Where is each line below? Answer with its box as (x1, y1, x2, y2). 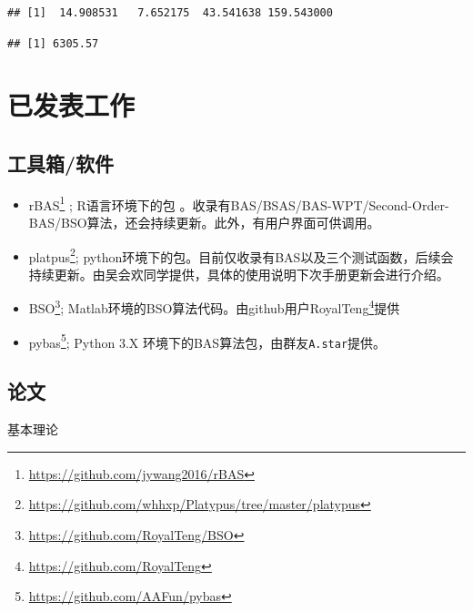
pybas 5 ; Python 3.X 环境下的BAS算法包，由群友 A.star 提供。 (28, 330, 387, 352)
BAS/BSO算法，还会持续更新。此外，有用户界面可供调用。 (28, 213, 380, 232)
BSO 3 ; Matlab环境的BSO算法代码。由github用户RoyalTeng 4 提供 (28, 296, 400, 318)
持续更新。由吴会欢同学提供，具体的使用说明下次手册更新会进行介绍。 (28, 264, 449, 283)
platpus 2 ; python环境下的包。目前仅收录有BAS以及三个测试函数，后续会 (28, 244, 454, 266)
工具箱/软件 (7, 148, 115, 177)
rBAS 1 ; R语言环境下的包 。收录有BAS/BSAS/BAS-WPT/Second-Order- (28, 192, 449, 214)
